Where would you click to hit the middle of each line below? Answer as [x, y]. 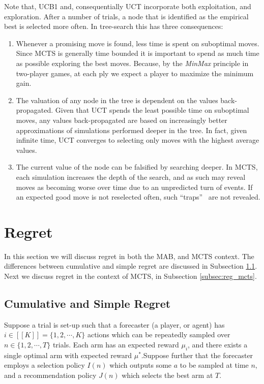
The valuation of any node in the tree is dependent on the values [117, 100]
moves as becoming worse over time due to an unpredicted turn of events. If [134, 187]
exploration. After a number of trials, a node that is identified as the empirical [126, 16]
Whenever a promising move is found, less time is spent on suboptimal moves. [138, 43]
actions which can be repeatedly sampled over [159, 334]
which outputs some [141, 365]
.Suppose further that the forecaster [197, 355]
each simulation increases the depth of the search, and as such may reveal [131, 177]
